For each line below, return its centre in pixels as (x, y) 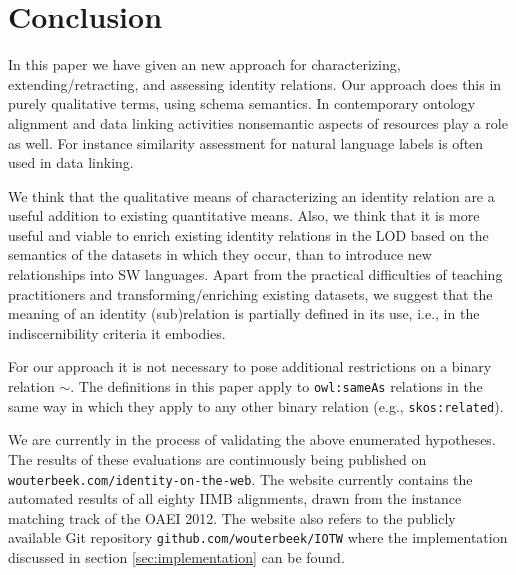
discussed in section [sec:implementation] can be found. (176, 557)
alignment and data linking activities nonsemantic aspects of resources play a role (258, 122)
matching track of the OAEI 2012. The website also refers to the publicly (232, 517)
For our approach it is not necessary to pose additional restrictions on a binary (250, 366)
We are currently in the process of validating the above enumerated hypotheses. (252, 439)
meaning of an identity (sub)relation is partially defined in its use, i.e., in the (244, 313)
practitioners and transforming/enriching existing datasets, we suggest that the (250, 293)
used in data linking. (71, 162)
